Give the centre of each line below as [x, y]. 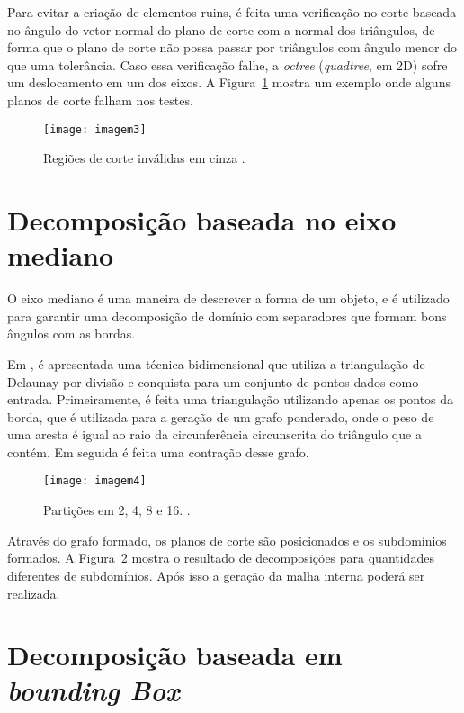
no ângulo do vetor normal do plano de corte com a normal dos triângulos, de [221, 29]
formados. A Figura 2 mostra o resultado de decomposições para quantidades [221, 558]
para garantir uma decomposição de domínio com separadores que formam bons [227, 316]
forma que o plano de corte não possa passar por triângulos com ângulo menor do [232, 47]
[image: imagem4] [95, 481]
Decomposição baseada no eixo [202, 220]
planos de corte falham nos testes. [100, 99]
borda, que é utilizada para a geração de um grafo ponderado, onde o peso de [221, 416]
